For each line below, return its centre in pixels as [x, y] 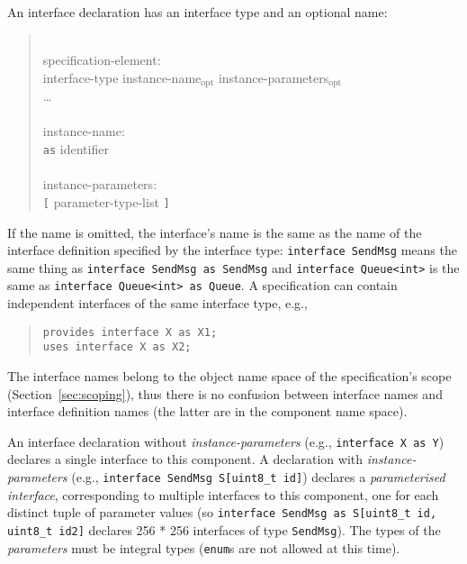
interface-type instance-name [122, 77]
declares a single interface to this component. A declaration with [185, 459]
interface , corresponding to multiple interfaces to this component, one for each [223, 494]
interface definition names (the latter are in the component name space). [207, 411]
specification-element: [102, 60]
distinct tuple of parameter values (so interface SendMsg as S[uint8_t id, [222, 512]
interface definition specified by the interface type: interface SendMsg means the [232, 250]
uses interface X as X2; [117, 347]
